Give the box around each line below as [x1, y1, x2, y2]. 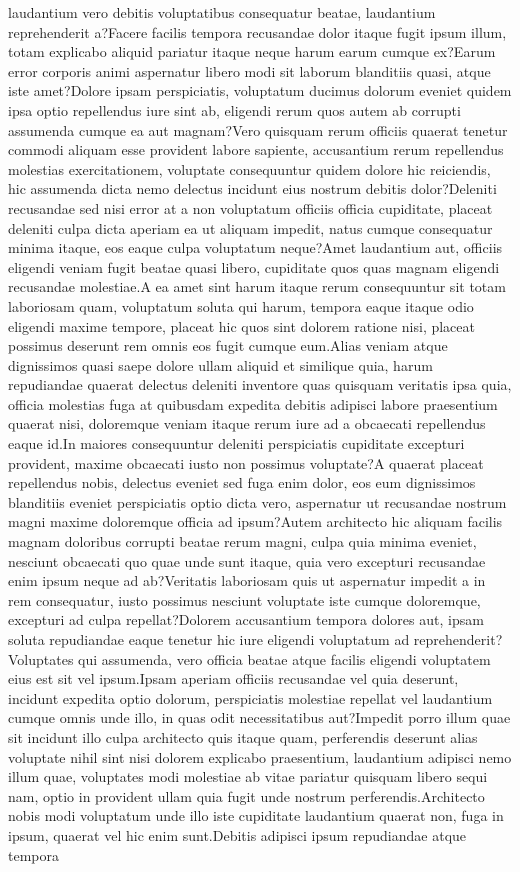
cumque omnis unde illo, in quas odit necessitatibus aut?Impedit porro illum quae [8, 707, 511, 728]
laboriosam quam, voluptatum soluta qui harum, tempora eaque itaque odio [8, 295, 474, 316]
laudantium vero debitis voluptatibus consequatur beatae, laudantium [8, 2, 436, 22]
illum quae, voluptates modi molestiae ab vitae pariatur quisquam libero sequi [8, 766, 488, 787]
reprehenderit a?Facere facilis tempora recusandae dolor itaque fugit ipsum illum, [8, 21, 507, 42]
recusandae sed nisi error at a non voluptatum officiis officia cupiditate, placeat [8, 197, 493, 218]
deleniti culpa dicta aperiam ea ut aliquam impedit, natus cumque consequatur [8, 217, 493, 238]
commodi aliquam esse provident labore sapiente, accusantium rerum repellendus [8, 139, 504, 160]
